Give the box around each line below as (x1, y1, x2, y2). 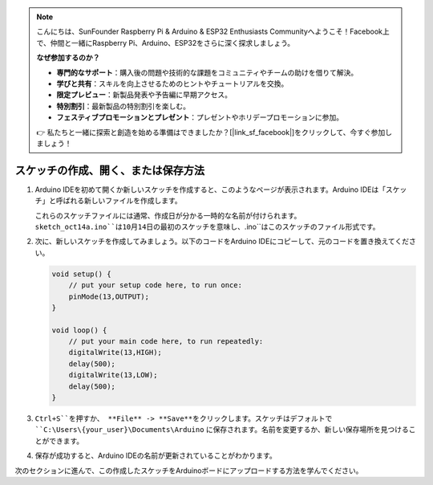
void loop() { (51, 325, 107, 335)
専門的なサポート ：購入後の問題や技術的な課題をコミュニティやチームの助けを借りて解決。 (56, 67, 358, 77)
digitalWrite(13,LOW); (68, 370, 158, 380)
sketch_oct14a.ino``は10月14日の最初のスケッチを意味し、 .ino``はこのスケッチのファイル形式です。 (34, 222, 380, 231)
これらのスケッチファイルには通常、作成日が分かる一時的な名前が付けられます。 (34, 210, 301, 220)
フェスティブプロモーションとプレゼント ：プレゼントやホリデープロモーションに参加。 (56, 112, 344, 122)
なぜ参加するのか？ (36, 53, 100, 63)
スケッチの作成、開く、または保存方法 (14, 163, 204, 177)
